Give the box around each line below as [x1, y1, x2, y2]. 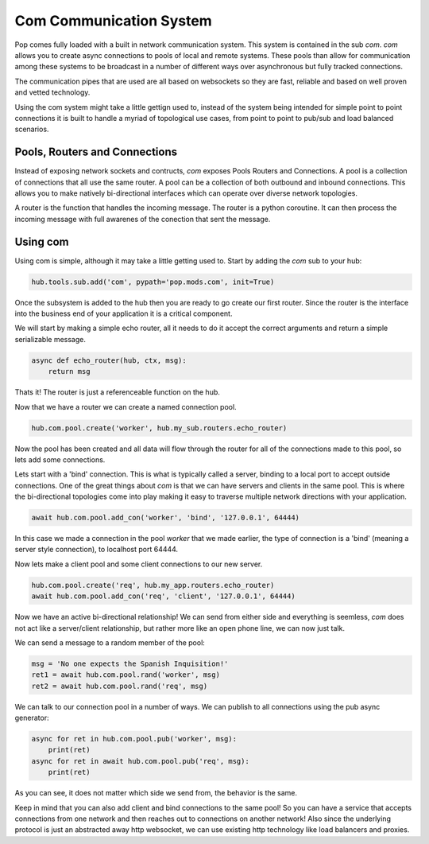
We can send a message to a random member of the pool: [14, 637, 206, 648]
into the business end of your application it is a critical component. [14, 309, 233, 318]
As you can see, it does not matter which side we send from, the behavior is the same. [14, 788, 298, 798]
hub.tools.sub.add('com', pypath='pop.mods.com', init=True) [31, 277, 275, 286]
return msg [48, 367, 91, 376]
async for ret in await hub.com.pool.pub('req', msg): [31, 756, 249, 765]
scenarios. [14, 124, 49, 134]
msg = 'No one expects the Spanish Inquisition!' [31, 659, 229, 668]
